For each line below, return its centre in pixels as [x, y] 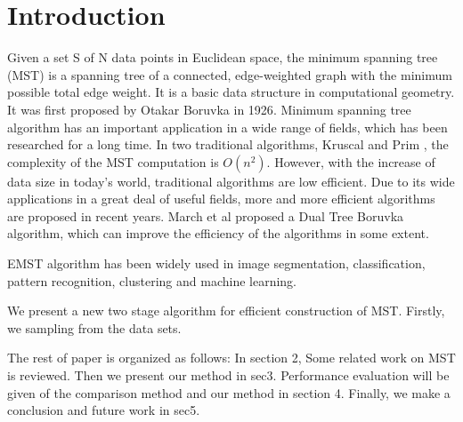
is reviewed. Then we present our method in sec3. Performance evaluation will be [228, 375]
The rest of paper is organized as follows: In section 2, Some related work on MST [231, 358]
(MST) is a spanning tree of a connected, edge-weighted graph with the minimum [230, 74]
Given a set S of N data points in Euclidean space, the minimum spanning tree [223, 57]
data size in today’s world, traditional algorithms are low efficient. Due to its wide [231, 181]
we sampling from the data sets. [94, 327]
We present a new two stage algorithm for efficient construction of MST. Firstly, [226, 311]
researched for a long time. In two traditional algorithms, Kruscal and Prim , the [228, 144]
